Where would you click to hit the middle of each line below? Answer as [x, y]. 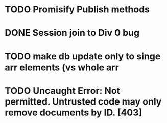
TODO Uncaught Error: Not [63, 90]
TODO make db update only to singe [83, 56]
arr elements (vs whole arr [62, 67]
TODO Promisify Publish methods [77, 9]
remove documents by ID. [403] [74, 112]
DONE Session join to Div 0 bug [72, 33]
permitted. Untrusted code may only [83, 101]
